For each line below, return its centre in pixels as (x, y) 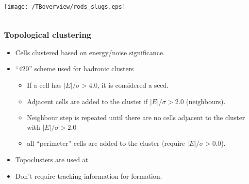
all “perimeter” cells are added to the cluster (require (106, 143)
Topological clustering (48, 34)
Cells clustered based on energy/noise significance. (90, 52)
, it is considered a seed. (133, 85)
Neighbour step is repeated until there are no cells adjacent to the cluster (136, 117)
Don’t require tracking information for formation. (89, 176)
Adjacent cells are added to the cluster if (87, 101)
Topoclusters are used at (52, 160)
